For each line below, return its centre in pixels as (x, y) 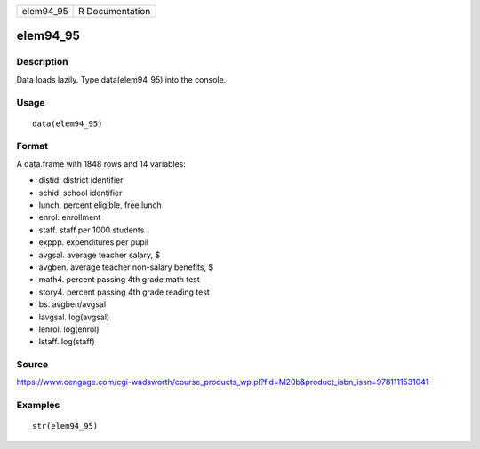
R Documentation (115, 11)
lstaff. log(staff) (67, 342)
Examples (38, 406)
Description (42, 62)
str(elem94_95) (65, 426)
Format (32, 146)
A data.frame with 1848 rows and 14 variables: (101, 163)
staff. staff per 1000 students (92, 230)
